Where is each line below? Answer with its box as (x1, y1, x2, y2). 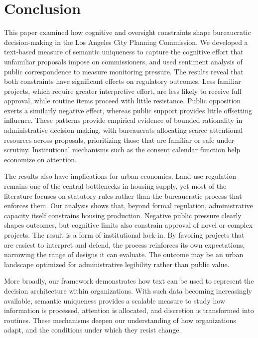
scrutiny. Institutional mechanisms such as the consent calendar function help (4, 144, 241, 155)
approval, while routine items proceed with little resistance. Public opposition (4, 95, 241, 106)
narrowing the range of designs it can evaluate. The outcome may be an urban (4, 249, 244, 260)
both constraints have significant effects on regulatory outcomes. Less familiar (4, 76, 241, 86)
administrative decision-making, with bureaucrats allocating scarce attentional (4, 125, 243, 135)
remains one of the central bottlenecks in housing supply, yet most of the (4, 181, 227, 191)
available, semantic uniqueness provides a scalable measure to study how (4, 295, 225, 306)
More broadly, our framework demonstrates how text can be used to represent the (4, 276, 254, 286)
